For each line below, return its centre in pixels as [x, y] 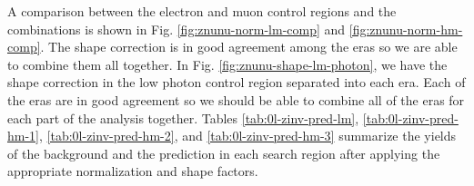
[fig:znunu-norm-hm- [406, 29]
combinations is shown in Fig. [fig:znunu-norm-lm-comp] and [176, 29]
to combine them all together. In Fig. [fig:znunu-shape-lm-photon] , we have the [227, 64]
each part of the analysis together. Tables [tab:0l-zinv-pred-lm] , [183, 117]
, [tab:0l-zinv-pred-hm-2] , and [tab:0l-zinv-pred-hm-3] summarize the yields [248, 136]
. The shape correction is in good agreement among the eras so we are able [249, 47]
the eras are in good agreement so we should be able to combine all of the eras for [236, 99]
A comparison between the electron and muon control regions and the [202, 11]
